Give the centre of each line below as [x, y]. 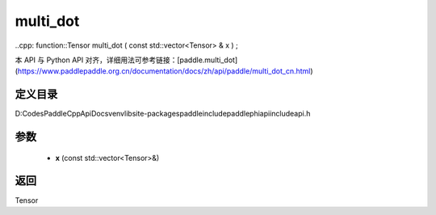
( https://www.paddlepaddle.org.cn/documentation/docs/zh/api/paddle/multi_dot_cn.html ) [164, 71]
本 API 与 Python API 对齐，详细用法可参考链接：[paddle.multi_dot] [126, 60]
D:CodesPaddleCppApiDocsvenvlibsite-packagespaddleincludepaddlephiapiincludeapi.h [163, 114]
